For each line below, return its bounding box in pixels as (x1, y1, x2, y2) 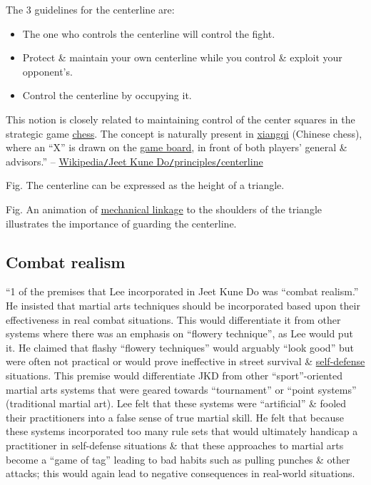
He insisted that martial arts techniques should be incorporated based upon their (6, 297, 360, 312)
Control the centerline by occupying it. (22, 88, 192, 103)
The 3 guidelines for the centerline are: (6, 2, 175, 16)
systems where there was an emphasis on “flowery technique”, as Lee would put (6, 326, 353, 341)
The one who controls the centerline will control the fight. (22, 26, 275, 41)
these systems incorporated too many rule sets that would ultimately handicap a (6, 424, 358, 439)
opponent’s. (22, 63, 73, 78)
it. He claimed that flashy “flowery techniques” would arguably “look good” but (6, 339, 354, 354)
